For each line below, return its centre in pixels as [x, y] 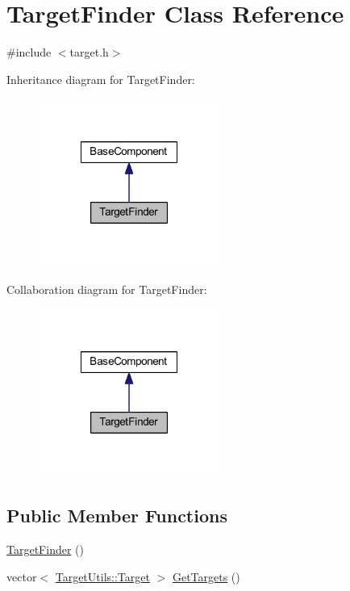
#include [29, 52]
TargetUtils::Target [102, 576]
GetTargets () [206, 576]
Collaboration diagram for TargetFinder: [107, 289]
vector [22, 576]
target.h [89, 52]
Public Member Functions [117, 516]
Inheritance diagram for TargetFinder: [101, 79]
